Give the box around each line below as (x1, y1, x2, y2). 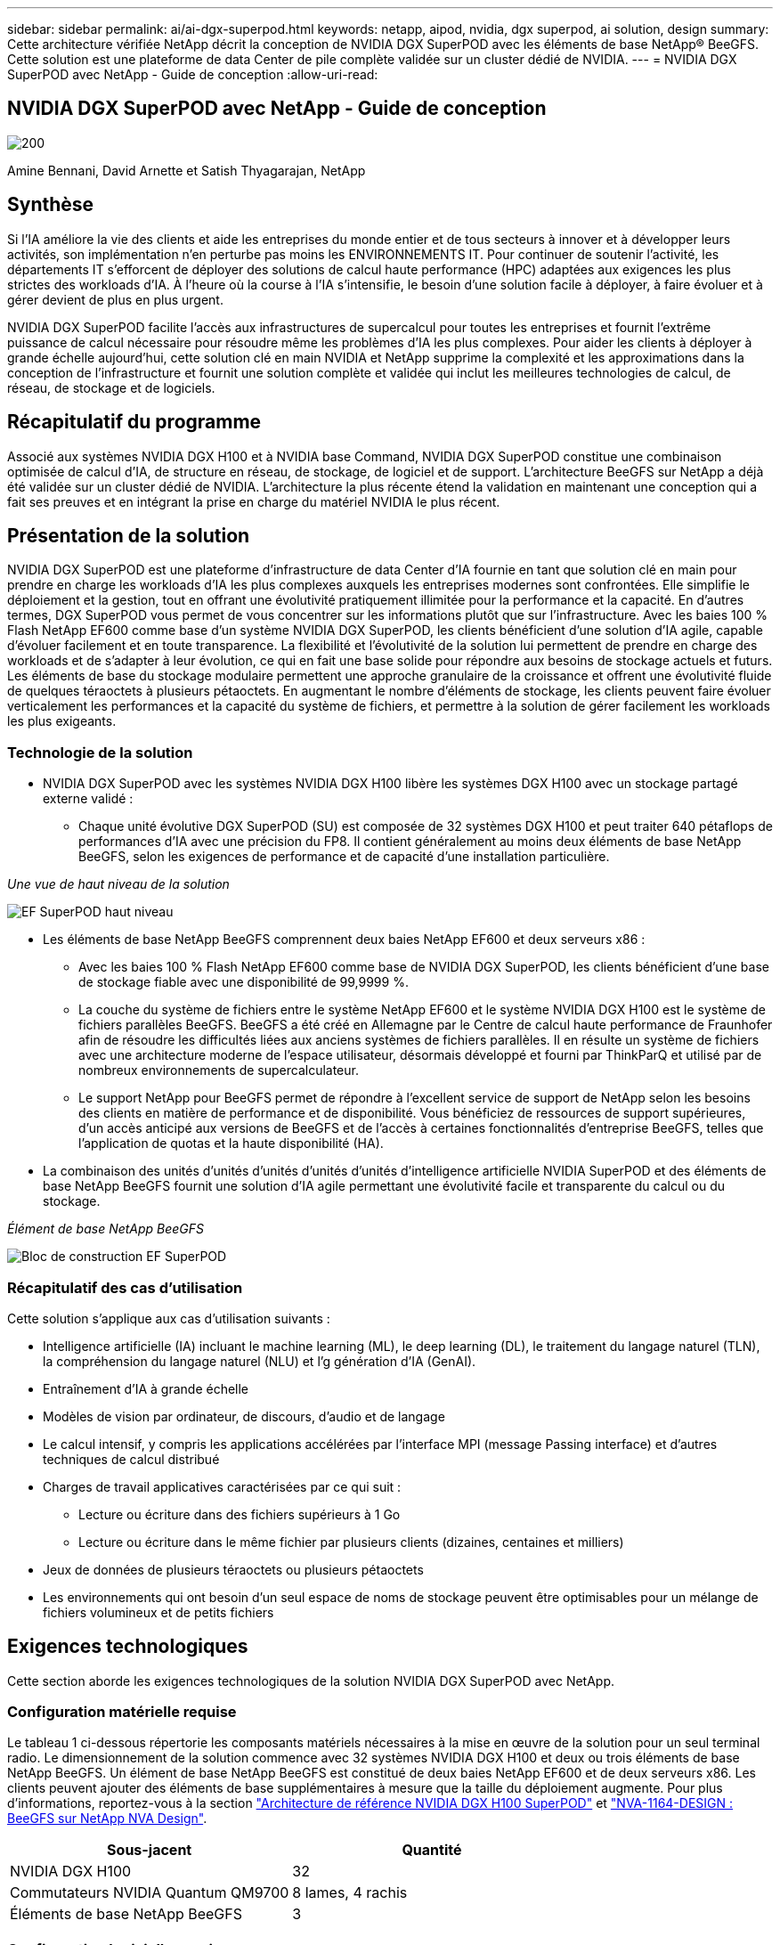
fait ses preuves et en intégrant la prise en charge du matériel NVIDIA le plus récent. (7, 493, 500, 509)
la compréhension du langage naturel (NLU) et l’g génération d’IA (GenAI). (43, 1353, 476, 1369)
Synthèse (7, 193, 94, 216)
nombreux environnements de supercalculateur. (78, 1062, 359, 1078)
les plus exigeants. (7, 713, 117, 729)
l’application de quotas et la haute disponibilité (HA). (78, 1135, 384, 1152)
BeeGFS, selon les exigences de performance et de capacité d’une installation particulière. (78, 849, 610, 865)
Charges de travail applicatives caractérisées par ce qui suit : (43, 1478, 402, 1494)
